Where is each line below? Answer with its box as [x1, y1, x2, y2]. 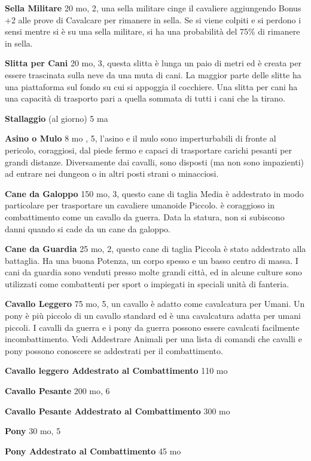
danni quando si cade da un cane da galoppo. [5, 222, 171, 235]
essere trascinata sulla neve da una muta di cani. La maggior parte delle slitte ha [5, 68, 301, 81]
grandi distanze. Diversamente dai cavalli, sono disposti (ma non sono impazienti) [5, 155, 304, 168]
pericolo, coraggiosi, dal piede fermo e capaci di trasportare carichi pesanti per [5, 143, 292, 156]
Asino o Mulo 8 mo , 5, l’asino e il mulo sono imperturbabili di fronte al [5, 132, 276, 145]
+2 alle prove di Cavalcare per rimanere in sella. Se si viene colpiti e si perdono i [5, 13, 301, 26]
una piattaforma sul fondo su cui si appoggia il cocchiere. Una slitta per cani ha [5, 80, 298, 93]
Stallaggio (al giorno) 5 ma [5, 112, 108, 124]
